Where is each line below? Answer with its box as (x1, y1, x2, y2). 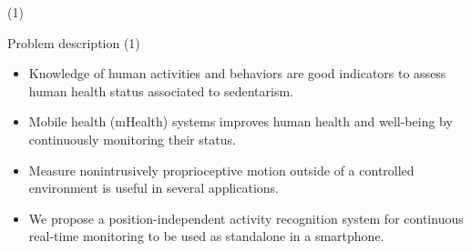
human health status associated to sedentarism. (28, 81, 294, 100)
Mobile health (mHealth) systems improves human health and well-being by (28, 112, 453, 131)
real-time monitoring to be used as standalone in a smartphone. (28, 226, 384, 246)
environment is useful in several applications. (28, 178, 279, 197)
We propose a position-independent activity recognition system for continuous (28, 208, 464, 227)
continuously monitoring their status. (28, 129, 236, 148)
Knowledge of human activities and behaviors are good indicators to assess (28, 64, 446, 83)
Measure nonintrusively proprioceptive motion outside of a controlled (28, 160, 415, 179)
